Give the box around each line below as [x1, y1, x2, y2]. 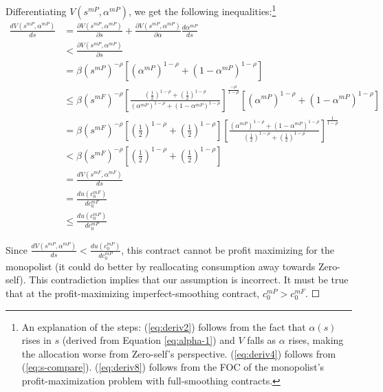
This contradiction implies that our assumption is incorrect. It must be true [29, 272, 349, 287]
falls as [247, 333, 276, 347]
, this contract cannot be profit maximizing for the [121, 242, 334, 257]
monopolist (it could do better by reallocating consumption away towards [6, 259, 316, 273]
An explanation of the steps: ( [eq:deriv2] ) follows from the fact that [21, 319, 306, 334]
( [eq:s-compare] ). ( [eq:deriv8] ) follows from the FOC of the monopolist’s [21, 360, 325, 374]
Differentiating [6, 3, 67, 18]
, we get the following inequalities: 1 [128, 2, 276, 18]
